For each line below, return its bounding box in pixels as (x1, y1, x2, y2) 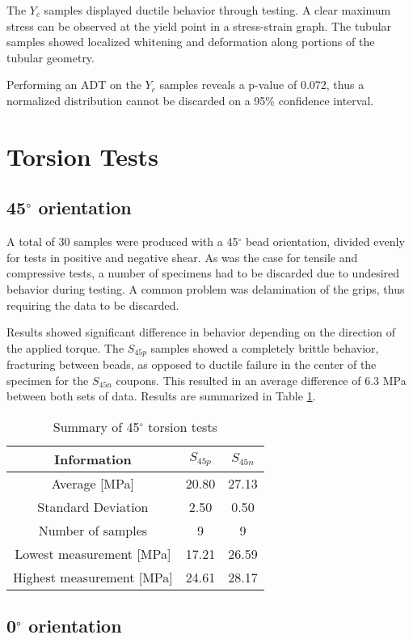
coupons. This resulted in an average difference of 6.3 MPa (116, 371, 407, 388)
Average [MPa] (51, 473, 134, 493)
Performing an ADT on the (6, 76, 141, 93)
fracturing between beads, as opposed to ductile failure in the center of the (6, 356, 377, 373)
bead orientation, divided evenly (245, 233, 405, 250)
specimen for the (6, 371, 89, 388)
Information (54, 449, 132, 468)
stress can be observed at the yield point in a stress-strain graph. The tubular (6, 17, 392, 34)
